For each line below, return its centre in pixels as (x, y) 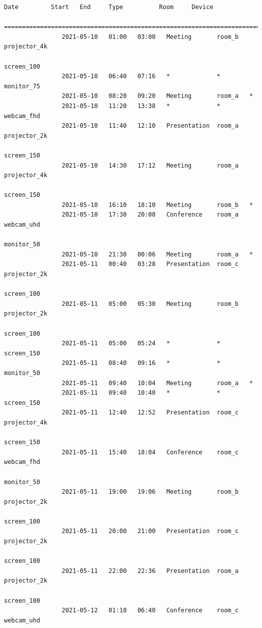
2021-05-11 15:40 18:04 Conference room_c (150, 452)
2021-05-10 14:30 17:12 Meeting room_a (150, 165)
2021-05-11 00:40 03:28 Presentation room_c (150, 264)
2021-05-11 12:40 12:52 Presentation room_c (150, 413)
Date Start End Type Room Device (109, 7)
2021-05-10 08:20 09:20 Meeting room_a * (157, 96)
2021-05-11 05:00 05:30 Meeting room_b (150, 304)
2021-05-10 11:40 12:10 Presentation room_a (150, 126)
